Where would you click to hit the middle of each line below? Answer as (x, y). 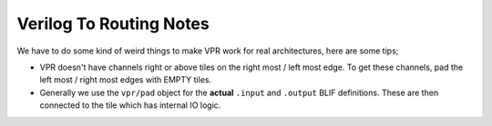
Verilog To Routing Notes (113, 24)
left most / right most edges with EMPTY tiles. (126, 80)
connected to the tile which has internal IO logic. (130, 105)
